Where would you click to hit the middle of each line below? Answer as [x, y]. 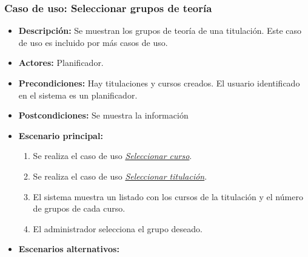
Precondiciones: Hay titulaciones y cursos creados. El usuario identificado [159, 83]
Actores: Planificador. [61, 63]
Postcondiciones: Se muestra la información [103, 115]
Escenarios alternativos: [69, 249]
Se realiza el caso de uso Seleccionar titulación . [120, 176]
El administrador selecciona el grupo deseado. [118, 228]
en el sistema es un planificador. [78, 95]
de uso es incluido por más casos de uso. [93, 42]
